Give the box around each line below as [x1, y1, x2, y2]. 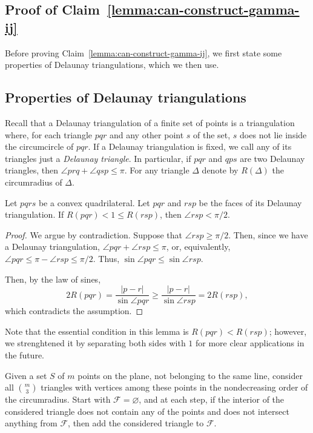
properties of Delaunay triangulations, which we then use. [5, 58, 219, 71]
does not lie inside [240, 128, 307, 141]
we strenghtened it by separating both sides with [5, 337, 186, 349]
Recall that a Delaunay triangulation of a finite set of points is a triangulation [5, 116, 295, 129]
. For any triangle [124, 164, 189, 176]
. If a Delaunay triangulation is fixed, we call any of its [88, 140, 292, 153]
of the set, [193, 128, 231, 141]
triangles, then [5, 164, 59, 176]
